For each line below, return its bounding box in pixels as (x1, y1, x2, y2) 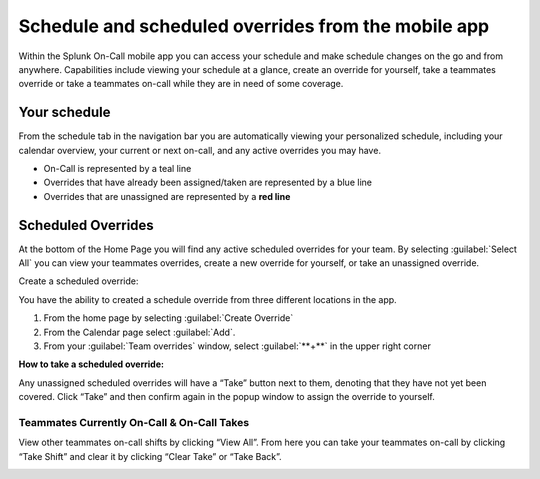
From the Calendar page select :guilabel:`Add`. (43, 326, 236, 338)
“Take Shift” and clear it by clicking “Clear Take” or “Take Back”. (18, 450, 282, 462)
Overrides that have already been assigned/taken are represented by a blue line (43, 176, 372, 189)
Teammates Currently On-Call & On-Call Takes (18, 415, 250, 429)
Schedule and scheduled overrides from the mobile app (18, 15, 490, 37)
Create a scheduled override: (18, 275, 139, 287)
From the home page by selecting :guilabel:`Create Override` (43, 312, 294, 324)
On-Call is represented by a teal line (43, 163, 192, 175)
